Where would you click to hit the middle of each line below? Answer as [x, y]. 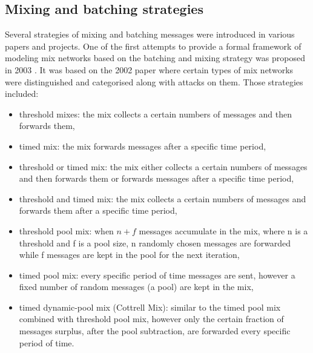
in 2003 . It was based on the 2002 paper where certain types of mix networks [149, 69]
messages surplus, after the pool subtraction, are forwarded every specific [155, 331]
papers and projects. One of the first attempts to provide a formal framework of [153, 46]
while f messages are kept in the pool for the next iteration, [129, 255]
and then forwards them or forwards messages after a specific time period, [156, 178]
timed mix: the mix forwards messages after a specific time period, [143, 146]
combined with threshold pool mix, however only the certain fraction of [151, 319]
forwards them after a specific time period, [98, 210]
